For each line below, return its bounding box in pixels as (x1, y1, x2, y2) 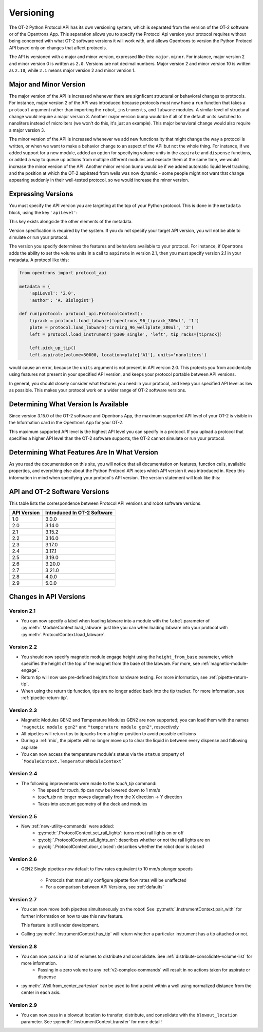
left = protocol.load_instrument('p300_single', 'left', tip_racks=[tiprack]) (29, 331, 223, 337)
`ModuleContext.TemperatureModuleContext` (21, 758, 124, 764)
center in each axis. (21, 990, 61, 995)
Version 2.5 (9, 813, 38, 820)
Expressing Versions (9, 190, 73, 198)
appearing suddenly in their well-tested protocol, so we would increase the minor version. (9, 177, 189, 183)
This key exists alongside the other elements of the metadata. (9, 219, 133, 225)
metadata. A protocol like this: (9, 257, 69, 263)
